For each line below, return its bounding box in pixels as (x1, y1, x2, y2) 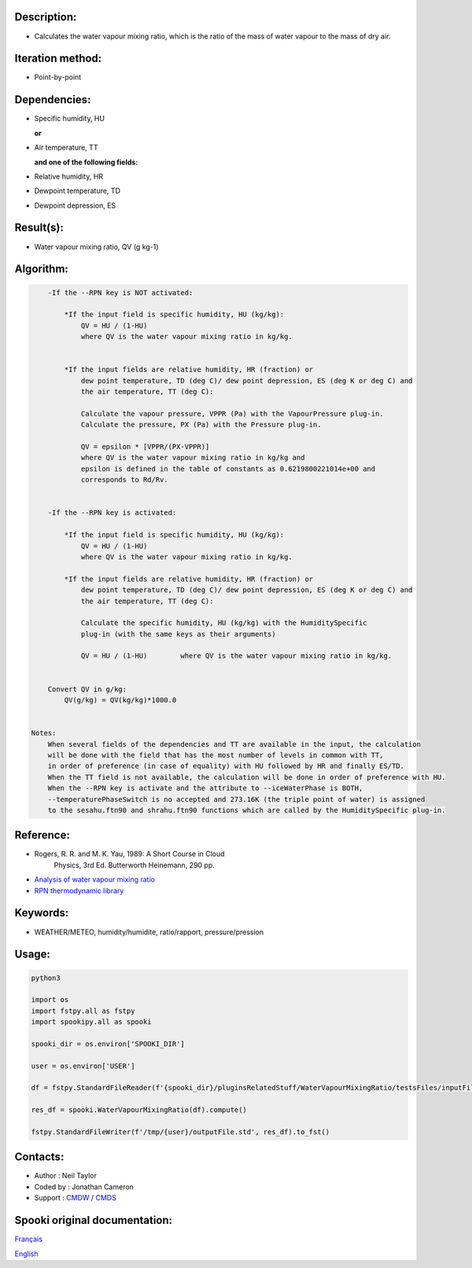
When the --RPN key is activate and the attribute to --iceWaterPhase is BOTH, (47, 784, 363, 793)
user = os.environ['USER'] (31, 1061, 135, 1070)
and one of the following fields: (34, 157, 138, 167)
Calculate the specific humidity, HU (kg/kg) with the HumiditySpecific (80, 619, 367, 627)
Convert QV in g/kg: (47, 685, 127, 693)
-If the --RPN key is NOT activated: (47, 288, 194, 297)
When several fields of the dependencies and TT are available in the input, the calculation (47, 740, 421, 749)
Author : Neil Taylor (34, 1171, 98, 1181)
